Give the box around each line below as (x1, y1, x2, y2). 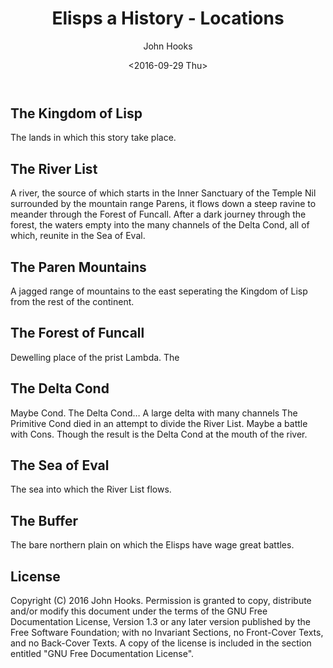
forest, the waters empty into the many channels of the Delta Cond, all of (10, 219, 310, 231)
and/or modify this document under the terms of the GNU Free (10, 605, 268, 617)
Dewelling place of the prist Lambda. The (10, 351, 180, 363)
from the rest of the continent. (10, 295, 135, 307)
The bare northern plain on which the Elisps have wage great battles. (10, 539, 295, 551)
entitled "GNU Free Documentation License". (10, 648, 195, 660)
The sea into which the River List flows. (10, 483, 172, 496)
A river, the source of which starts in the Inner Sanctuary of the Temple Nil (10, 187, 317, 199)
